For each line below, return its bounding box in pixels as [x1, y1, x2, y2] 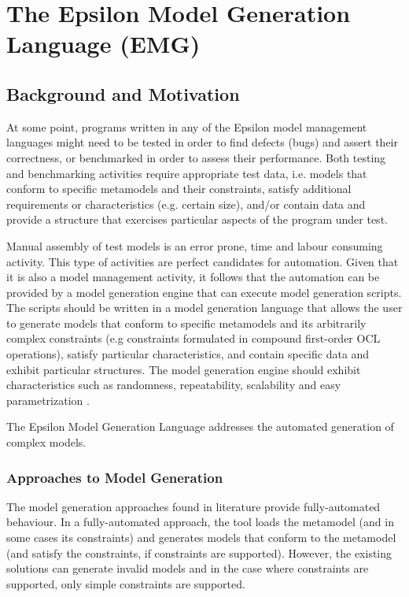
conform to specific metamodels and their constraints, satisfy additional [6, 180, 352, 197]
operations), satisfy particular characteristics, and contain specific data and [6, 346, 370, 362]
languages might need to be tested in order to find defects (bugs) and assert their [6, 134, 398, 150]
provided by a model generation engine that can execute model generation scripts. [6, 284, 402, 300]
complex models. [6, 434, 87, 451]
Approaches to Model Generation [6, 467, 223, 487]
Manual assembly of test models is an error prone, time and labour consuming [6, 237, 383, 254]
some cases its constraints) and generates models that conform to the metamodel [6, 529, 396, 546]
